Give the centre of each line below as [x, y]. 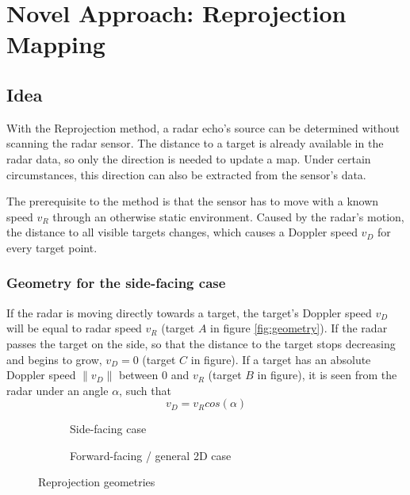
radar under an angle [57, 390]
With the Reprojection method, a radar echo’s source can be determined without [203, 127]
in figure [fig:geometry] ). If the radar [299, 328]
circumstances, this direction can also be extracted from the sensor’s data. [186, 174]
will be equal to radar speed [74, 328]
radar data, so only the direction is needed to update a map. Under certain [189, 158]
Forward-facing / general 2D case [151, 455]
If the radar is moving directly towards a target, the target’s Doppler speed [189, 312]
